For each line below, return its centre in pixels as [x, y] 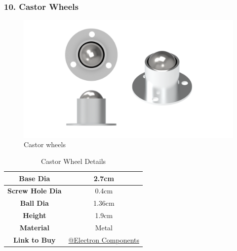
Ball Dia [34, 203]
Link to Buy [35, 239]
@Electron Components [104, 239]
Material [34, 227]
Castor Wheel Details [74, 161]
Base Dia [35, 178]
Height [35, 215]
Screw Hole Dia [35, 191]
